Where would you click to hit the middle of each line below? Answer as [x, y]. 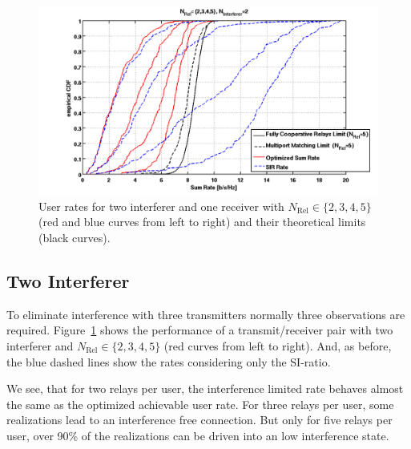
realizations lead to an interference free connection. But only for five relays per [199, 420]
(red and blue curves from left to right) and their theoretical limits [202, 222]
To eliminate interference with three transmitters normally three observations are [206, 314]
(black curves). [75, 237]
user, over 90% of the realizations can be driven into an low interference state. [198, 435]
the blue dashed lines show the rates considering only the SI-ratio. [169, 361]
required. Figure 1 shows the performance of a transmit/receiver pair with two [200, 330]
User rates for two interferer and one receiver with [161, 206]
